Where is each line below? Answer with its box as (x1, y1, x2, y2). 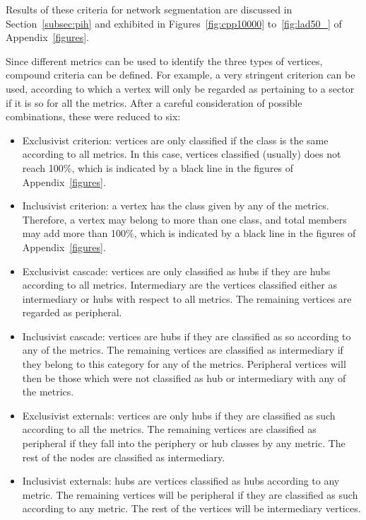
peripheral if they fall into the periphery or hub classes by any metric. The (22, 436, 346, 451)
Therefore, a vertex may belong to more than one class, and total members (22, 212, 347, 226)
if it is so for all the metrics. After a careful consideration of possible (6, 95, 302, 110)
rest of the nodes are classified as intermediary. (22, 449, 225, 464)
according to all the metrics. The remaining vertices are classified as (22, 422, 317, 437)
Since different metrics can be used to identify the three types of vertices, (6, 53, 323, 68)
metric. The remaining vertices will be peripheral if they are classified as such (22, 487, 358, 502)
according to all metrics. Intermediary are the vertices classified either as (22, 277, 337, 292)
